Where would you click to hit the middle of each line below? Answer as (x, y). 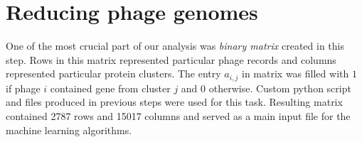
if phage (23, 88)
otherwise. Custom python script (280, 88)
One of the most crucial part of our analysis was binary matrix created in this (175, 46)
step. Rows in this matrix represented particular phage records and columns (171, 59)
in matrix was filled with (296, 73)
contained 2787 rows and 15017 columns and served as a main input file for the (178, 115)
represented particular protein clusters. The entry (113, 73)
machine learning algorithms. (69, 130)
